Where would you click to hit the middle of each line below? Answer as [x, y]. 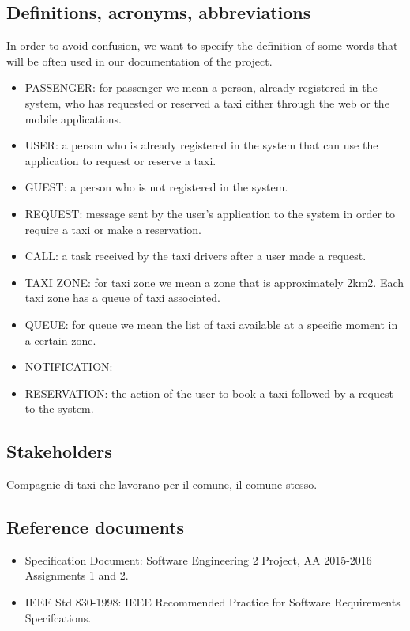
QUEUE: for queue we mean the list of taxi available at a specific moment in [211, 324]
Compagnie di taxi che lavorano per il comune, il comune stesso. [162, 484]
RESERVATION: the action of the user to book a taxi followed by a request [209, 393]
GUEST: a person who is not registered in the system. [156, 187]
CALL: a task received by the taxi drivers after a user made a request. [196, 256]
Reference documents [96, 527]
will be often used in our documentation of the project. [139, 60]
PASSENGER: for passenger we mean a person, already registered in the [201, 87]
